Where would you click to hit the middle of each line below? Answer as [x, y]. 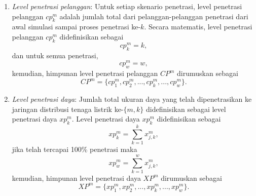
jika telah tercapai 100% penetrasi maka [75, 149]
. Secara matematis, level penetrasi [198, 27]
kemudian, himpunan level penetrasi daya [76, 178]
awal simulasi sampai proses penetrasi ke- [76, 27]
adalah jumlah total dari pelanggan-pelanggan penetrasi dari [154, 16]
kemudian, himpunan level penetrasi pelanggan [85, 73]
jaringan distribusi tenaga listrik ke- [68, 109]
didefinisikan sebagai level [186, 109]
